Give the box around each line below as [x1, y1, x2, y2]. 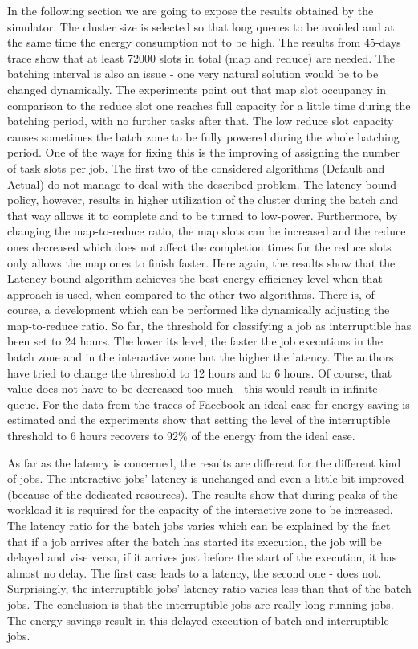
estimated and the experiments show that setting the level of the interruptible [7, 411, 391, 428]
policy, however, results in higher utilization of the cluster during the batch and [7, 191, 398, 208]
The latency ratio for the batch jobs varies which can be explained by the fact [7, 517, 391, 533]
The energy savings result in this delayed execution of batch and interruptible [7, 611, 389, 628]
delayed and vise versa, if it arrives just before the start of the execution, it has [7, 549, 397, 565]
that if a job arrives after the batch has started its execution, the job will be [7, 533, 382, 549]
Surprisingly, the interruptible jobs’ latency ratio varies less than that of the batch [7, 580, 412, 597]
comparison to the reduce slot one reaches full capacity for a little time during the [7, 96, 411, 113]
